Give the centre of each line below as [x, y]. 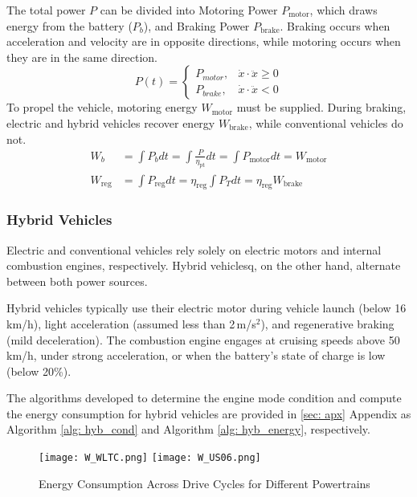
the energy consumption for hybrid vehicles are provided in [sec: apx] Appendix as [209, 413]
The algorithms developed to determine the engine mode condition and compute [204, 398]
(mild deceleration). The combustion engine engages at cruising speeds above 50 [203, 339]
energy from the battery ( [69, 25]
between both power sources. [77, 281]
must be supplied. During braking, [321, 107]
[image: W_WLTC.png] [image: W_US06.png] [150, 458]
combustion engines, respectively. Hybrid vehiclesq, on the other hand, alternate [204, 265]
